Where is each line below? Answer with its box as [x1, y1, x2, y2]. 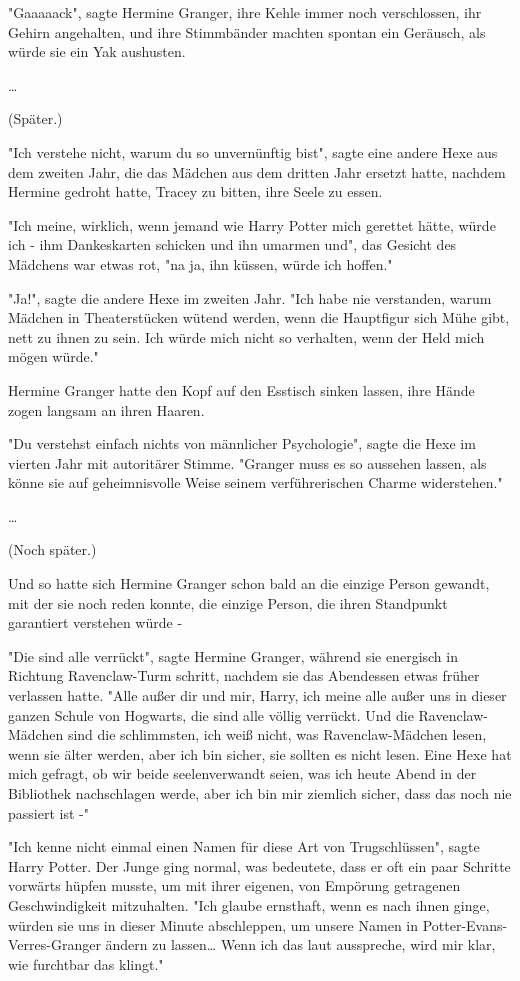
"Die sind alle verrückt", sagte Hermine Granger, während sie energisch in [8, 645, 458, 666]
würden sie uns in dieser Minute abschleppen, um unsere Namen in [8, 914, 419, 935]
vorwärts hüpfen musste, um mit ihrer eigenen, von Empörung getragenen [8, 875, 461, 896]
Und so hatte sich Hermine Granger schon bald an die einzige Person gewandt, [8, 573, 490, 594]
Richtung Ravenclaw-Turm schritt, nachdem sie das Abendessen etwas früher [8, 665, 480, 686]
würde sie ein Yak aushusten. [8, 41, 186, 62]
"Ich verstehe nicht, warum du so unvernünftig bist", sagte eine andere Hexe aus [8, 141, 498, 162]
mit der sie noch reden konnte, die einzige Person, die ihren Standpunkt [8, 592, 448, 613]
